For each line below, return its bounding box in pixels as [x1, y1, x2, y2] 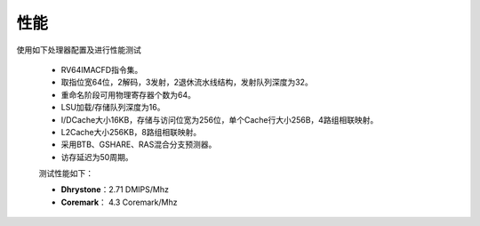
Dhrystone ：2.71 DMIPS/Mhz [60, 184, 169, 195]
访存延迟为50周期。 [60, 151, 133, 162]
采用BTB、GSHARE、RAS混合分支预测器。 [60, 139, 217, 150]
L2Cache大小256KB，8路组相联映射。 [60, 126, 202, 137]
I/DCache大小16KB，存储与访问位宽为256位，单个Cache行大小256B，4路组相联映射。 [60, 114, 379, 125]
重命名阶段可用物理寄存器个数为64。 [60, 89, 196, 100]
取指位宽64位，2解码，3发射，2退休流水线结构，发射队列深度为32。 [60, 77, 313, 88]
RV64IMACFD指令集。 [60, 64, 143, 75]
